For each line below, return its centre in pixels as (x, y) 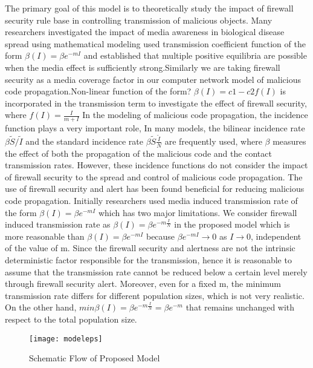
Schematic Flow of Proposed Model (95, 358)
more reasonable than (45, 236)
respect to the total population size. (71, 319)
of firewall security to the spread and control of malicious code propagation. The (154, 176)
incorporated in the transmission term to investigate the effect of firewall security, (156, 103)
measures (289, 141)
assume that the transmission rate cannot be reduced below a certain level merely (156, 271)
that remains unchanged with (240, 307)
